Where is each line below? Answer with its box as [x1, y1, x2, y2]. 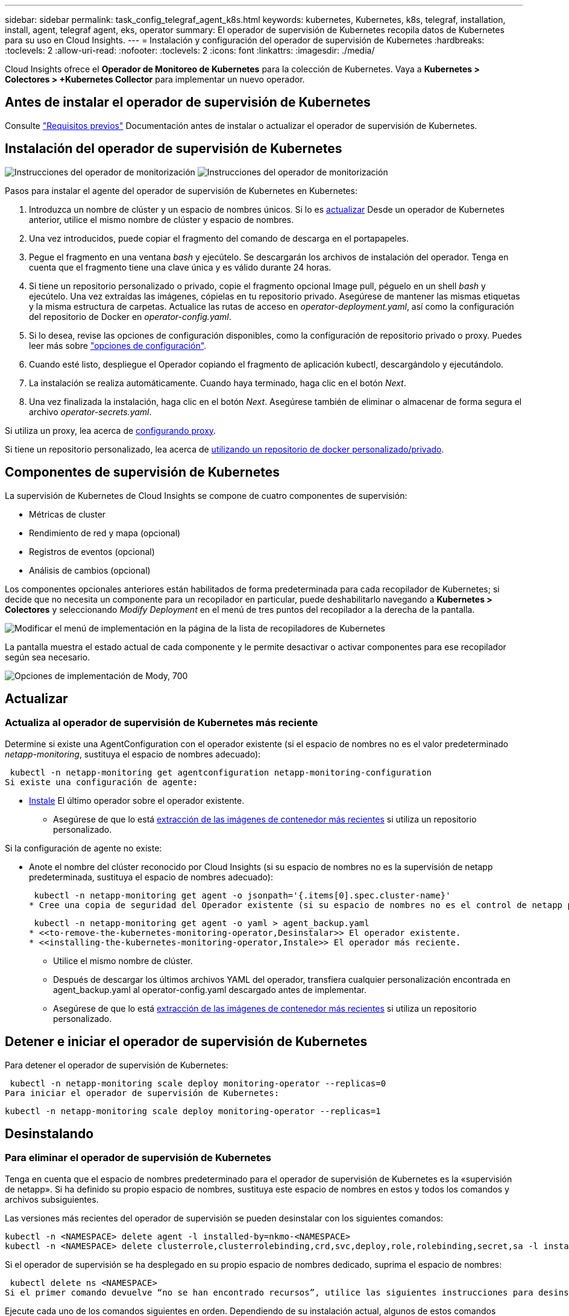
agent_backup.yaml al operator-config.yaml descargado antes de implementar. [53, 984, 366, 995]
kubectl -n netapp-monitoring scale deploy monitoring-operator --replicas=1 [5, 1106, 381, 1116]
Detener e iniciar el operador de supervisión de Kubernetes [5, 1034, 368, 1050]
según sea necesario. [5, 651, 90, 662]
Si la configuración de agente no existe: [5, 842, 162, 853]
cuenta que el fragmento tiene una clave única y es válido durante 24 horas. [29, 262, 332, 272]
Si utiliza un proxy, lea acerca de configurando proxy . [5, 425, 216, 436]
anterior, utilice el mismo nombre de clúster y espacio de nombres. [29, 214, 294, 225]
